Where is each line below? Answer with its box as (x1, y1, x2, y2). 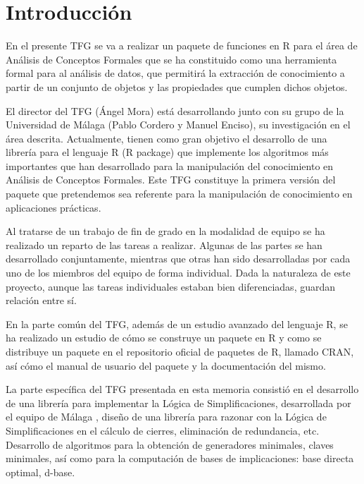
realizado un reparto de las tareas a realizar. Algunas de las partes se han (6, 237, 322, 252)
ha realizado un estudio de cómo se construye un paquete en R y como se (6, 330, 322, 345)
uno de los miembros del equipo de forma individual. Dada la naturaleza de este (6, 265, 351, 280)
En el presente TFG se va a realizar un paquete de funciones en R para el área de (6, 38, 358, 53)
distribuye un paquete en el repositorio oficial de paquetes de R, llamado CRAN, (6, 344, 354, 358)
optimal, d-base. (6, 464, 75, 479)
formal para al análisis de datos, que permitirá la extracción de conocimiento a (6, 66, 345, 80)
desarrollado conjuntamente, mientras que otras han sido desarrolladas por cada (6, 251, 351, 266)
